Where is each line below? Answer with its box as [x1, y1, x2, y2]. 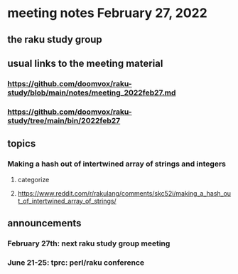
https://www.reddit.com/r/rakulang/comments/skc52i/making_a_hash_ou [17, 189, 232, 197]
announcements [7, 217, 82, 229]
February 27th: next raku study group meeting [7, 238, 171, 248]
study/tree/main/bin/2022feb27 [7, 115, 121, 125]
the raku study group [7, 33, 103, 46]
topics [7, 137, 36, 150]
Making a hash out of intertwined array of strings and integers [7, 159, 226, 169]
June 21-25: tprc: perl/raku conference [7, 258, 145, 268]
